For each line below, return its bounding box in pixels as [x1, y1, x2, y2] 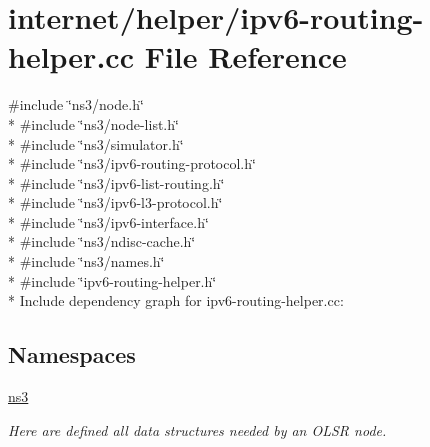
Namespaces [8, 339, 136, 370]
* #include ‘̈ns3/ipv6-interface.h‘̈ [8, 211, 209, 232]
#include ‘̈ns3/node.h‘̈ [8, 94, 144, 115]
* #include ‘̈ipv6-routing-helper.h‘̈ [8, 270, 217, 291]
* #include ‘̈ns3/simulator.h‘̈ [8, 133, 184, 154]
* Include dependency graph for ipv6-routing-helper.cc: [8, 290, 344, 311]
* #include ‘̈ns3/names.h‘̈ [8, 251, 165, 272]
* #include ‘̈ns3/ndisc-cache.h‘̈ [8, 231, 196, 252]
